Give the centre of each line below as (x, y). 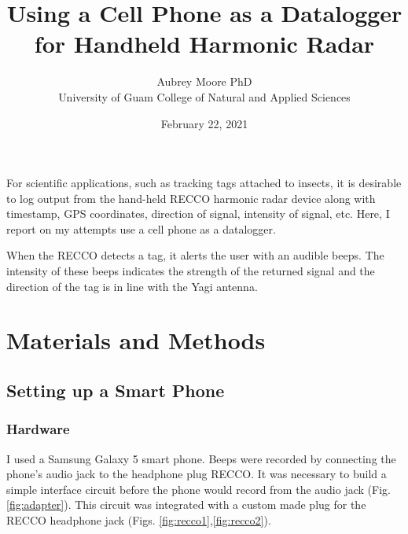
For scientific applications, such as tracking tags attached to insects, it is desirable (204, 183)
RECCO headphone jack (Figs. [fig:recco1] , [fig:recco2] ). (139, 520)
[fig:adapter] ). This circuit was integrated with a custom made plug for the (186, 505)
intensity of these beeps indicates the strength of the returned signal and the (191, 271)
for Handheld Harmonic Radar (204, 44)
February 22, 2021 (204, 123)
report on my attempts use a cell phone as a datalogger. (141, 228)
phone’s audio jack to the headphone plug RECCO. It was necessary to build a (197, 474)
